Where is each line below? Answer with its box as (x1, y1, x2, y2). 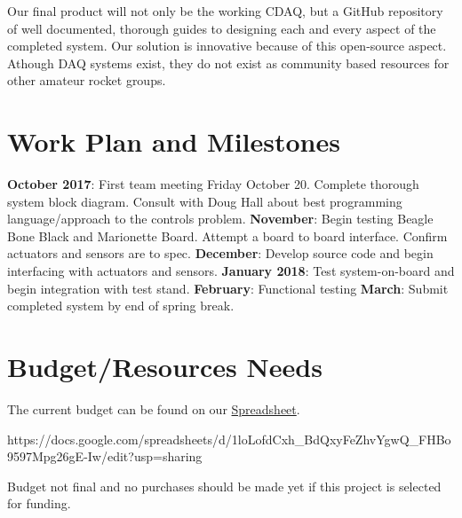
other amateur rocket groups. (7, 71, 166, 90)
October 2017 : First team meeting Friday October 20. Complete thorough (7, 175, 419, 193)
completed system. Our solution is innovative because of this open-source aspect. (7, 36, 447, 55)
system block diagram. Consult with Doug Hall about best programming (7, 192, 402, 210)
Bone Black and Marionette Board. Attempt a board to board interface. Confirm (7, 226, 448, 245)
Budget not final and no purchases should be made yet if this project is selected (7, 476, 442, 495)
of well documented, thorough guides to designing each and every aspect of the (7, 19, 436, 37)
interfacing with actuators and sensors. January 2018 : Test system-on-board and (7, 262, 455, 280)
